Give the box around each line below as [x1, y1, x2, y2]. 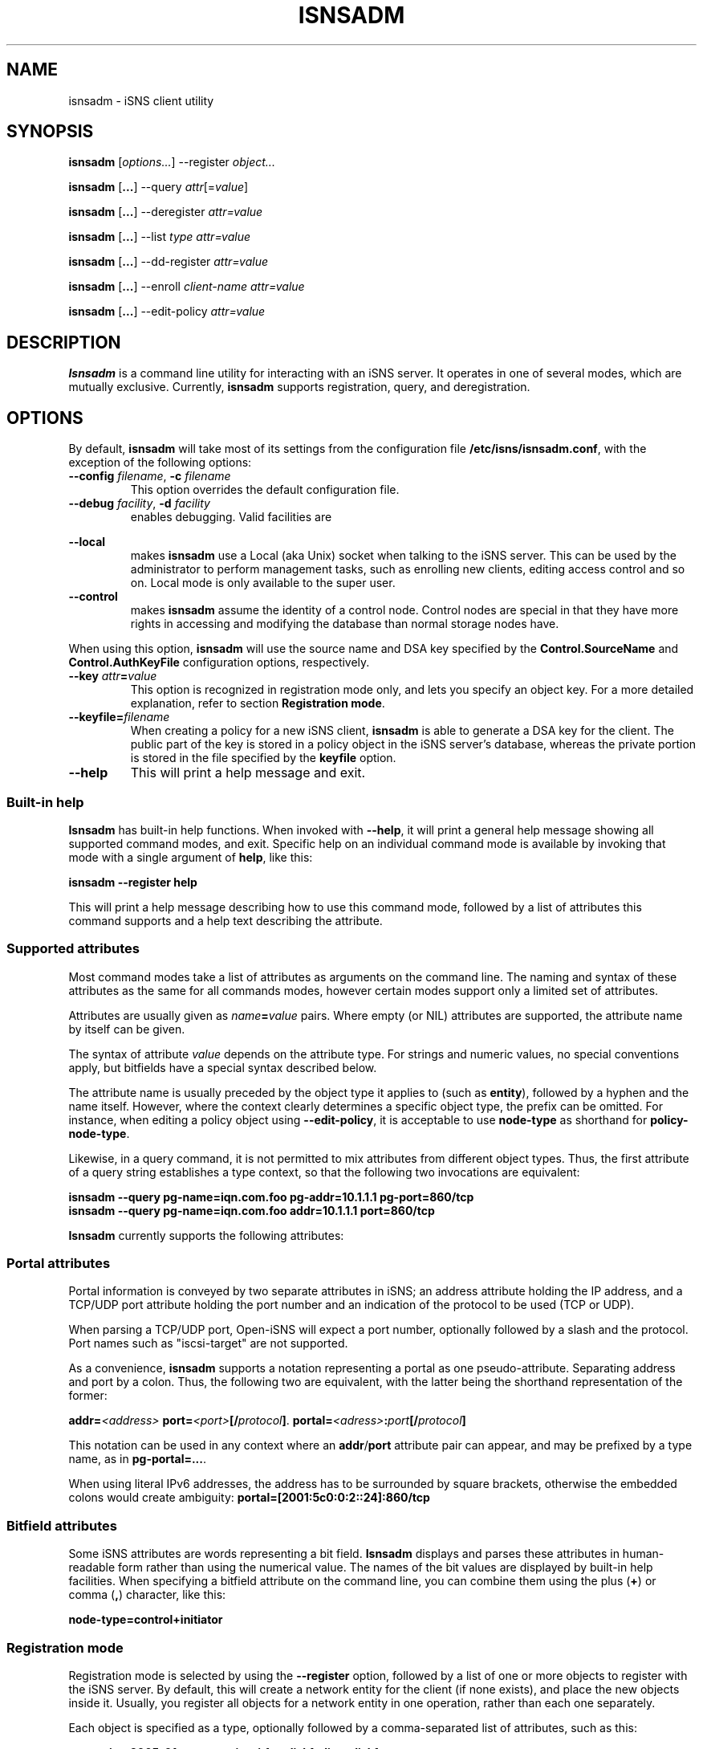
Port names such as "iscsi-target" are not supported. [68, 1336, 348, 1351]
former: [68, 1388, 108, 1403]
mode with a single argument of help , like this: [68, 850, 313, 864]
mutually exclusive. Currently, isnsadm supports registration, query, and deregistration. [68, 380, 530, 394]
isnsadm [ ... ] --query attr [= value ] [68, 180, 249, 194]
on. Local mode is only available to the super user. [130, 576, 396, 590]
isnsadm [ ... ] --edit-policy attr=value [68, 304, 266, 319]
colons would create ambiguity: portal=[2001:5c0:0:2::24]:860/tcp [68, 1490, 430, 1505]
